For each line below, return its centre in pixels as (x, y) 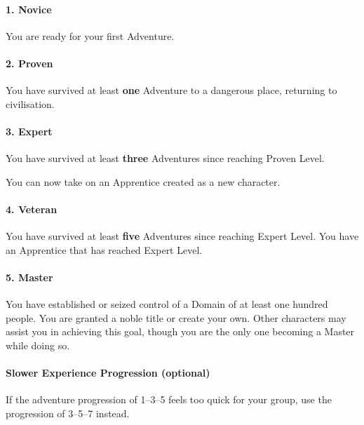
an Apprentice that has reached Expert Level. (104, 249)
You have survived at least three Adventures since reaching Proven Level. (165, 158)
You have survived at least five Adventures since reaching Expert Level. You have (182, 236)
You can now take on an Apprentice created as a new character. (143, 181)
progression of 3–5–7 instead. (68, 413)
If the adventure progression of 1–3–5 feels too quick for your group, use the (169, 399)
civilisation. (30, 103)
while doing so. (38, 345)
